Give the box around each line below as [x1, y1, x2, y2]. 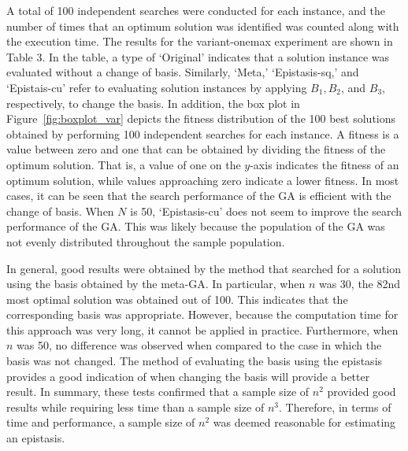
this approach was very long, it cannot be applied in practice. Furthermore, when [6, 321, 399, 338]
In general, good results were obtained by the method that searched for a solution [6, 260, 402, 276]
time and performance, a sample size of [6, 414, 195, 431]
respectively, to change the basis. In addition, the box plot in [6, 94, 300, 111]
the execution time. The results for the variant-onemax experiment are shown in [6, 33, 393, 50]
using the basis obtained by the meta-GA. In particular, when [6, 275, 306, 292]
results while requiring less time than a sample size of [6, 398, 265, 415]
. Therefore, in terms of [278, 398, 391, 415]
